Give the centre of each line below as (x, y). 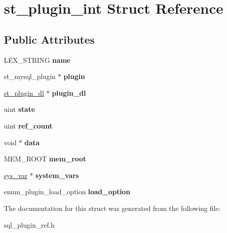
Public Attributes (49, 39)
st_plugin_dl (24, 92)
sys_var (16, 175)
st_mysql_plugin (30, 76)
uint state (20, 109)
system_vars (57, 175)
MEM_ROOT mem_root (45, 159)
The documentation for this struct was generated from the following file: (112, 208)
